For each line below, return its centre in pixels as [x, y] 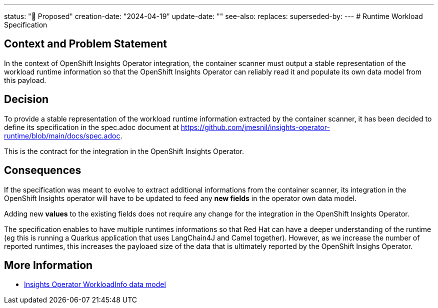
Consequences [43, 170]
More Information [48, 265]
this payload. [25, 80]
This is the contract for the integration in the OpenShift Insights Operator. [124, 151]
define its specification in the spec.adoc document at [91, 127]
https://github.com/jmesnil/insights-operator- [255, 127]
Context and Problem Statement [85, 44]
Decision [26, 99]
